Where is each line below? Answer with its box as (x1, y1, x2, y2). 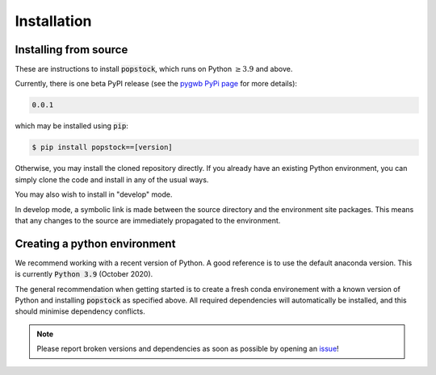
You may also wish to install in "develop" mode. (15, 190, 173, 199)
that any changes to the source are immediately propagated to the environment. (15, 215, 281, 225)
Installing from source (15, 43, 128, 56)
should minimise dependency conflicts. (15, 306, 145, 316)
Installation (15, 12, 92, 30)
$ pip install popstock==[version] (31, 143, 173, 152)
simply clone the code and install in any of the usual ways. (15, 174, 209, 185)
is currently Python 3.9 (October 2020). (15, 269, 153, 279)
